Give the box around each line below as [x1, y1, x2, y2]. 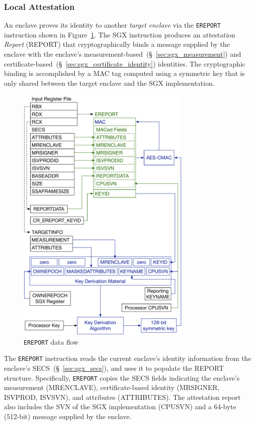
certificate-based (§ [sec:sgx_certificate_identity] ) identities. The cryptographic [4, 58, 246, 69]
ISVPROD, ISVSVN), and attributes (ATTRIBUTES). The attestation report [4, 391, 241, 402]
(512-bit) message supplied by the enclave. [4, 411, 131, 421]
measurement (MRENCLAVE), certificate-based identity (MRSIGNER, [4, 382, 220, 392]
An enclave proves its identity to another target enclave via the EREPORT [4, 20, 221, 30]
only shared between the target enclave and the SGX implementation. [4, 77, 215, 88]
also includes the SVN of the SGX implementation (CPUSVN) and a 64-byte [4, 401, 236, 412]
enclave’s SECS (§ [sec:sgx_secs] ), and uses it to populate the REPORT [4, 362, 224, 373]
